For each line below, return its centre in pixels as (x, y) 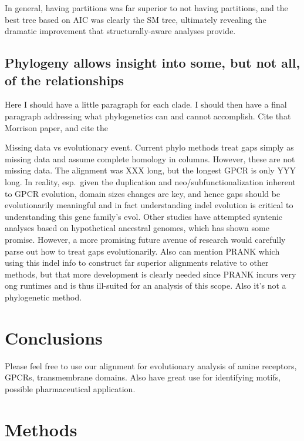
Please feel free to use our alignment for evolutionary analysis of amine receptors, (151, 365)
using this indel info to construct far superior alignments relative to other (137, 263)
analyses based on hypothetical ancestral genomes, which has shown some (137, 228)
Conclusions (54, 337)
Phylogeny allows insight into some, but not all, (153, 63)
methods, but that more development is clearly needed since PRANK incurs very (151, 274)
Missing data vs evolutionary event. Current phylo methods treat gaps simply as (149, 147)
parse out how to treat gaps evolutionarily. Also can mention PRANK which (142, 251)
